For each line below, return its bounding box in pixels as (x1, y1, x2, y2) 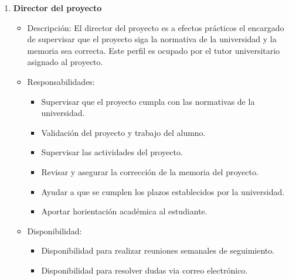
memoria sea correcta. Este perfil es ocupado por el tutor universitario (27, 44, 280, 56)
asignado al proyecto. (27, 56, 103, 68)
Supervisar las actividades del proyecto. (41, 146, 183, 158)
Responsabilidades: (27, 75, 95, 87)
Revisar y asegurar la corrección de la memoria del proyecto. (41, 165, 259, 177)
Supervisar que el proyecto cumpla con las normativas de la (41, 95, 255, 107)
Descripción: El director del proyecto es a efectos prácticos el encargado (27, 21, 284, 33)
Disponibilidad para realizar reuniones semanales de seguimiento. (41, 244, 275, 257)
